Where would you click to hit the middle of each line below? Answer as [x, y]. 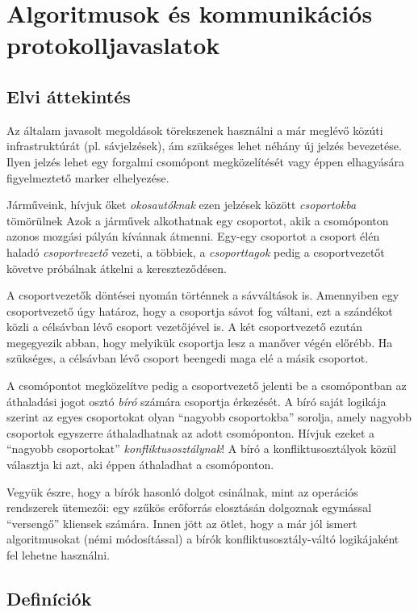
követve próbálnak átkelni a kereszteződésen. [117, 268]
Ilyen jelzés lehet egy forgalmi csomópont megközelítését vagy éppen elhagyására [206, 161]
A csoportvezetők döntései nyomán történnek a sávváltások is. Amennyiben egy [203, 295]
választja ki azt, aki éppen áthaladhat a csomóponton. [140, 465]
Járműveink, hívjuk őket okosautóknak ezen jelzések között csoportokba [182, 205]
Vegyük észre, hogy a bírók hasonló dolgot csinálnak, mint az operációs [182, 491]
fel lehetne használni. [59, 555]
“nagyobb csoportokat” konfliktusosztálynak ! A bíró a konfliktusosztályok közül [201, 449]
